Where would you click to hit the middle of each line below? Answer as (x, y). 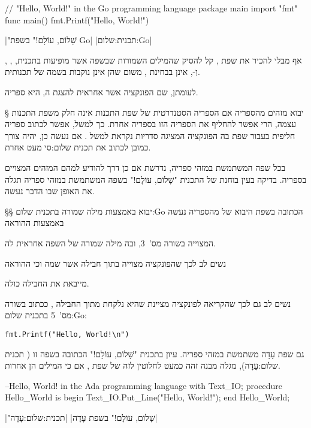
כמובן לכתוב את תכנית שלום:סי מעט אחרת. (78, 147)
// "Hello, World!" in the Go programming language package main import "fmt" (151, 8)
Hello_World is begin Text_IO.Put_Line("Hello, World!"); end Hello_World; (147, 397)
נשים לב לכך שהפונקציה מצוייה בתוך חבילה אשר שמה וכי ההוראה (116, 263)
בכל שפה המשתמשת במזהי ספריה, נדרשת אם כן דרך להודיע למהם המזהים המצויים (145, 167)
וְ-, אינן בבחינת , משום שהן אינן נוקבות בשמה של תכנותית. (102, 72)
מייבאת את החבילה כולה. (47, 283)
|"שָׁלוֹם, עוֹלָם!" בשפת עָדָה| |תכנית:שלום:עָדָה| (81, 417)
